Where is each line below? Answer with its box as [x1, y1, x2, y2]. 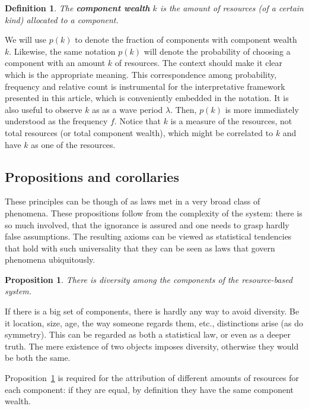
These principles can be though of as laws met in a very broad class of [5, 195, 260, 207]
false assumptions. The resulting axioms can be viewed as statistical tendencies [5, 230, 292, 243]
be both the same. [5, 351, 71, 364]
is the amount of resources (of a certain [160, 2, 304, 14]
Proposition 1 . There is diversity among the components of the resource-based [5, 273, 293, 285]
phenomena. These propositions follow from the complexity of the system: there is [5, 206, 302, 219]
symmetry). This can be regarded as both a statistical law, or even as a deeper [5, 328, 291, 341]
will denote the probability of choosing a [144, 45, 291, 57]
